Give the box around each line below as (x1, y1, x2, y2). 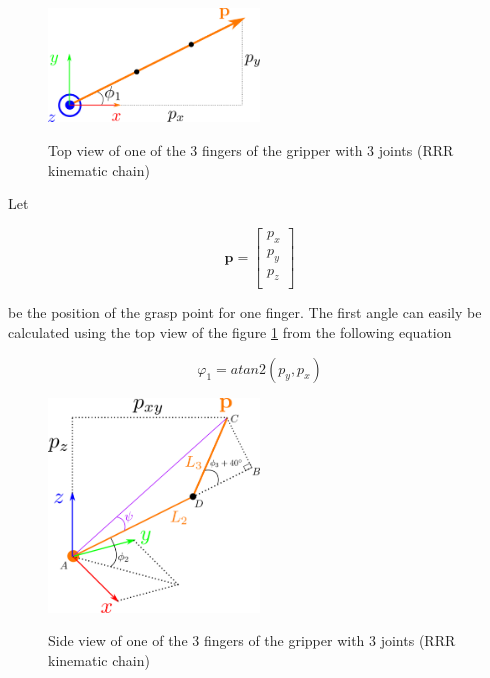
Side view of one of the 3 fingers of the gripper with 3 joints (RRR (48, 630, 456, 651)
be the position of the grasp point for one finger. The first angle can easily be (8, 302, 482, 323)
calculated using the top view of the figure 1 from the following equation (8, 321, 452, 342)
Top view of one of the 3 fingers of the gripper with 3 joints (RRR (48, 140, 454, 161)
